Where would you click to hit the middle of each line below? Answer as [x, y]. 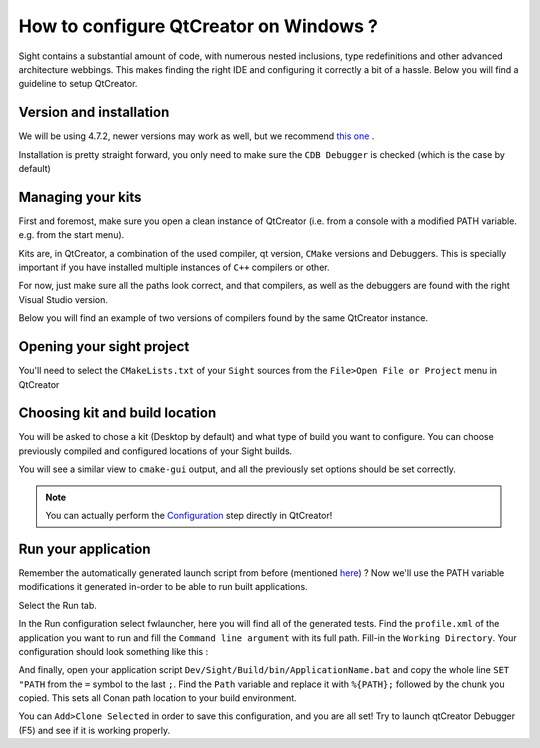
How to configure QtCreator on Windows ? [198, 26]
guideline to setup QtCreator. [78, 84]
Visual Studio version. [63, 299]
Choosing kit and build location [117, 413]
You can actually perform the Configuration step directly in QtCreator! [189, 516]
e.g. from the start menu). [71, 235]
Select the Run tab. [57, 605]
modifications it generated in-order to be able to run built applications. [163, 587]
